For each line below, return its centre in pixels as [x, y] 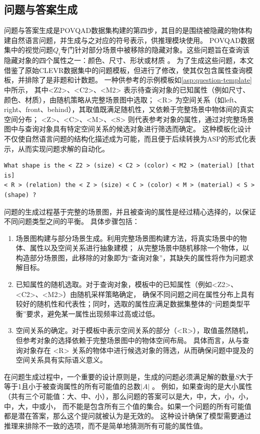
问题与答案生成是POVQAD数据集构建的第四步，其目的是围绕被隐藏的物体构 [128, 30]
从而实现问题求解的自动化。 [63, 148]
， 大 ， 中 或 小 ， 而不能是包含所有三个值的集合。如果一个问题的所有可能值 [131, 406]
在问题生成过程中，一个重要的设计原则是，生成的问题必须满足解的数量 [119, 376]
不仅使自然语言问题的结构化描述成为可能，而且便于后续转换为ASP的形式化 [126, 138]
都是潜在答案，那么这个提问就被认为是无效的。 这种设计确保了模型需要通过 [128, 416]
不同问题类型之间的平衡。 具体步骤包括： [72, 221]
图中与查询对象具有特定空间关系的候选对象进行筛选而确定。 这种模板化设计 [128, 129]
